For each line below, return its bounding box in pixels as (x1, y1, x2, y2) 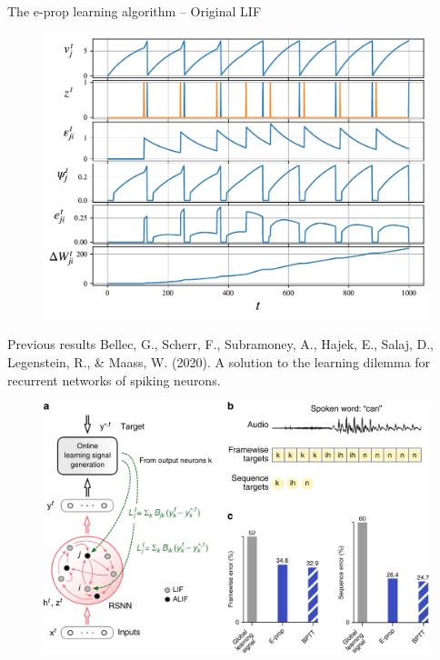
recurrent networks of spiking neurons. (7, 370, 221, 389)
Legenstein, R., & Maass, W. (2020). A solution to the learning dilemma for (7, 353, 431, 372)
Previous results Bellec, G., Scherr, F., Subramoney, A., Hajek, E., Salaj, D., (7, 335, 435, 354)
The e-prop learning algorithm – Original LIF (7, 2, 262, 20)
